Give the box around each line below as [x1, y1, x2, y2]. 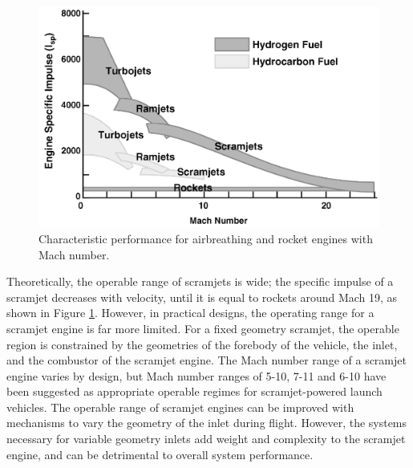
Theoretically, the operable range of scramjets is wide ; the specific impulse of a [6, 273, 394, 290]
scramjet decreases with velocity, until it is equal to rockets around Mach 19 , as [6, 288, 398, 305]
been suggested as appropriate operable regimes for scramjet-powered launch [6, 383, 383, 400]
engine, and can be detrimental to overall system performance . [6, 446, 314, 462]
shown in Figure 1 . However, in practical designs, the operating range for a [6, 304, 375, 321]
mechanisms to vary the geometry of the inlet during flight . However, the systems [6, 414, 407, 431]
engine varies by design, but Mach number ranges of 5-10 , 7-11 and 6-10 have [6, 367, 387, 384]
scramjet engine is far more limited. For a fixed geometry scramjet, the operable [6, 319, 399, 336]
